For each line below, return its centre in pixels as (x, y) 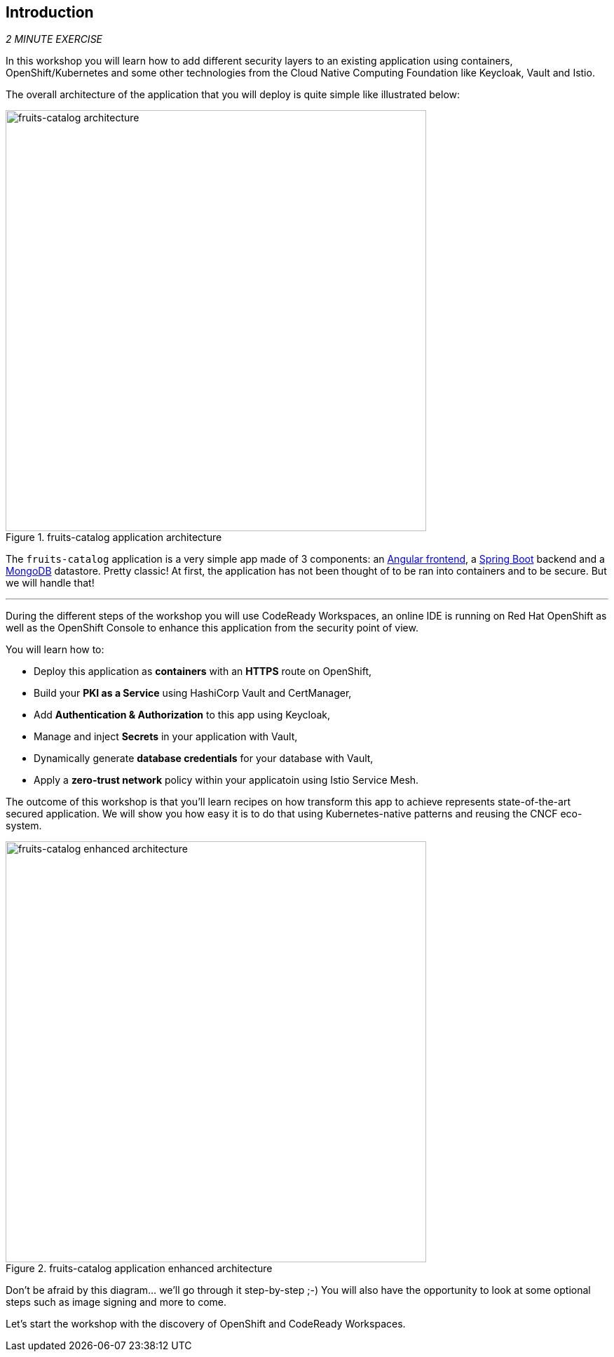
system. (24, 826)
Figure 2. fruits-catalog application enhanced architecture (139, 1269)
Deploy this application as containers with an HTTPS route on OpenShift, (203, 671)
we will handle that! (50, 583)
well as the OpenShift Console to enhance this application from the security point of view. (212, 628)
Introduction (50, 12)
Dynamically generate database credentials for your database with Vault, (204, 758)
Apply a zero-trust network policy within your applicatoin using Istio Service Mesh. (226, 780)
